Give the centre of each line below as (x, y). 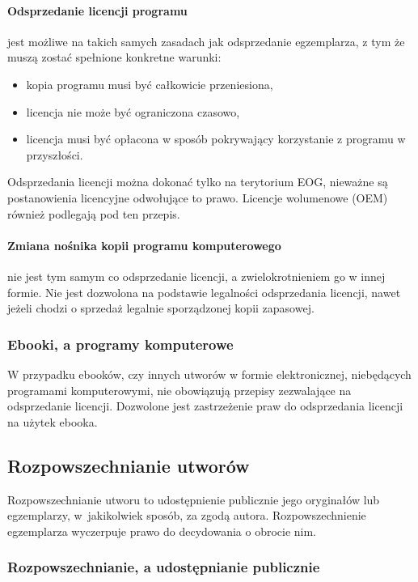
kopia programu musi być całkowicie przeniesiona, (150, 84)
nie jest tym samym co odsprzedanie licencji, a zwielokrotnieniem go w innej (196, 276)
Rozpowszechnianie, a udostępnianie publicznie (164, 567)
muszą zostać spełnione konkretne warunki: (114, 57)
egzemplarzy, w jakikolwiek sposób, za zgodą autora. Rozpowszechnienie (187, 515)
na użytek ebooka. (53, 421)
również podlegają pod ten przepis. (94, 213)
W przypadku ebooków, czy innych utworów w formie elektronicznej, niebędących (209, 374)
